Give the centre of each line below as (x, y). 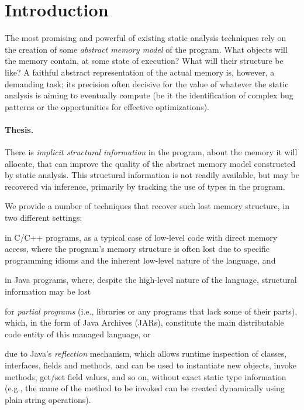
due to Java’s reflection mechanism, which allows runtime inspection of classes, (146, 353)
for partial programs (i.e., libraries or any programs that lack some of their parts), (151, 311)
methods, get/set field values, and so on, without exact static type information (146, 376)
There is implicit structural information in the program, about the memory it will (151, 152)
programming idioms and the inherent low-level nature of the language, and (140, 260)
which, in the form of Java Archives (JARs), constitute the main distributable (144, 322)
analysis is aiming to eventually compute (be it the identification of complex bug (149, 95)
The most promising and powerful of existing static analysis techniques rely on (146, 38)
